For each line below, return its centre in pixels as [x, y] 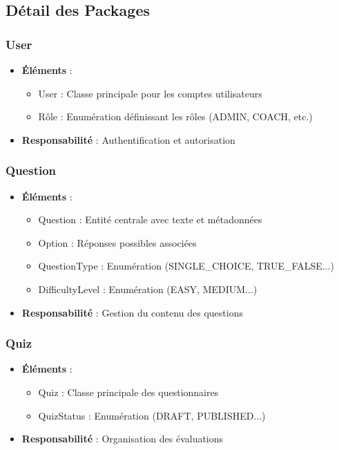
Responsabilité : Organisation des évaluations [123, 439]
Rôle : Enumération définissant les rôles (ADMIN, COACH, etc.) [175, 116]
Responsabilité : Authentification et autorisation [128, 139]
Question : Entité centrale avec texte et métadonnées [150, 219]
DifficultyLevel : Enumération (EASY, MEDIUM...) [148, 289]
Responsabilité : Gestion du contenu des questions [132, 312]
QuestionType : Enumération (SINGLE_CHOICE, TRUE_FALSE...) [186, 266]
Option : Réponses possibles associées [117, 242]
